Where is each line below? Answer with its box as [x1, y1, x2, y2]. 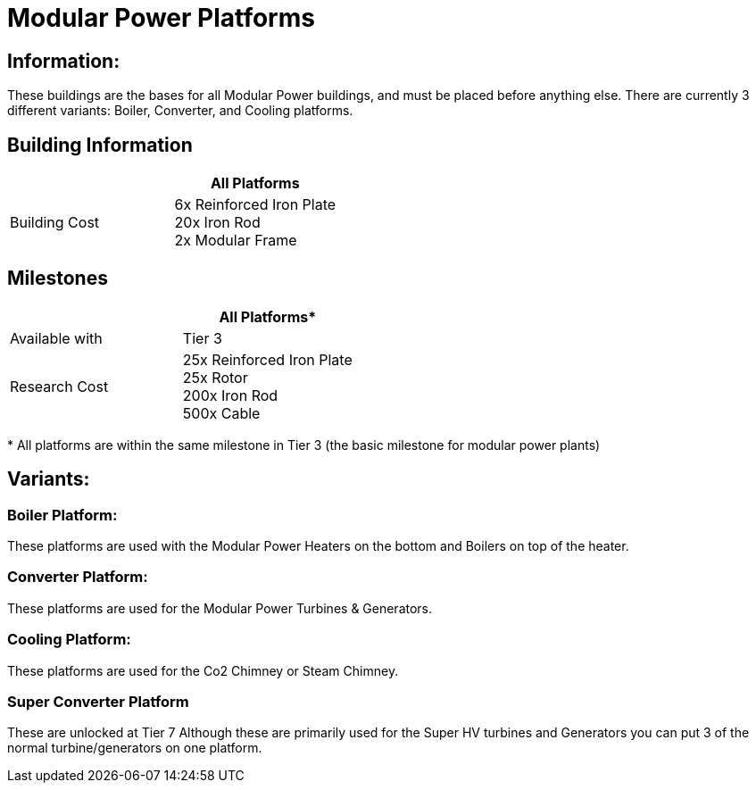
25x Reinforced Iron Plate [182, 350, 353, 369]
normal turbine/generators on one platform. [7, 740, 262, 756]
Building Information [7, 133, 193, 156]
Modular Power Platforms [7, 3, 315, 33]
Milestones [7, 267, 108, 290]
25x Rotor [182, 368, 248, 387]
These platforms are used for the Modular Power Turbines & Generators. [7, 600, 433, 616]
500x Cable [182, 403, 261, 422]
